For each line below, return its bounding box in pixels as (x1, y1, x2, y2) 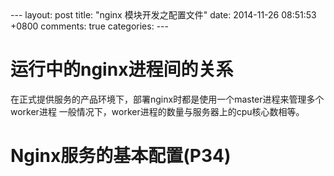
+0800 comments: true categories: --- (10, 20, 169, 32)
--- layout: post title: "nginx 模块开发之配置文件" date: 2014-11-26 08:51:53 (10, 9, 317, 21)
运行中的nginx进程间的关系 (10, 58, 234, 81)
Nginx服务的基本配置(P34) (10, 145, 232, 167)
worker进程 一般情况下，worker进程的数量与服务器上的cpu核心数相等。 (10, 105, 305, 117)
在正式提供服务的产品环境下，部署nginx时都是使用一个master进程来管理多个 (10, 93, 325, 105)
